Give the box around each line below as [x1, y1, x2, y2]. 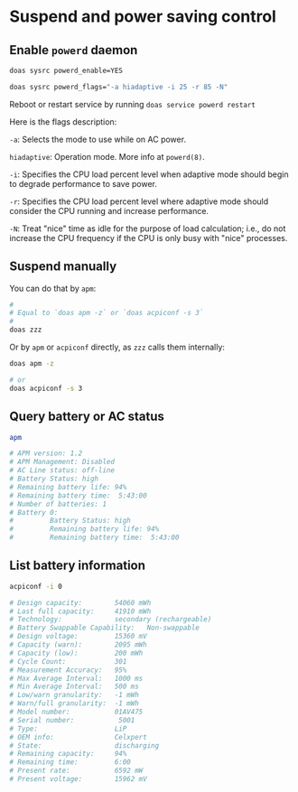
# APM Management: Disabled [9, 458, 116, 467]
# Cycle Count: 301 [9, 657, 127, 666]
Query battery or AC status [9, 409, 164, 424]
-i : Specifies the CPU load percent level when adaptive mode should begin [9, 169, 289, 180]
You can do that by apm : [9, 283, 97, 294]
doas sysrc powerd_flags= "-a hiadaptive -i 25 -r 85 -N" [9, 82, 228, 91]
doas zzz [9, 325, 42, 335]
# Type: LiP [9, 724, 127, 733]
